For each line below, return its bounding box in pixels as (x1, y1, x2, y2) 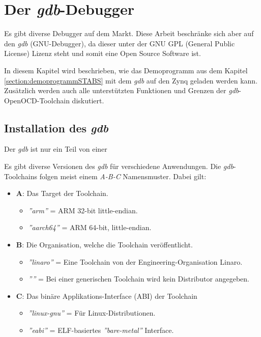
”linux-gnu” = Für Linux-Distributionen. (28, 307, 156, 318)
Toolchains (4, 171, 38, 181)
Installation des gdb (4, 120, 108, 135)
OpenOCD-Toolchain (4, 95, 70, 105)
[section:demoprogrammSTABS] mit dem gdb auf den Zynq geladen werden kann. (4, 75, 258, 86)
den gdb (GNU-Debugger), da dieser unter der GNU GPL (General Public (4, 38, 235, 48)
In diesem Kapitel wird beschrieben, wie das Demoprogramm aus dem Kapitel (4, 65, 248, 75)
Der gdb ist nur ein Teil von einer (4, 144, 107, 154)
